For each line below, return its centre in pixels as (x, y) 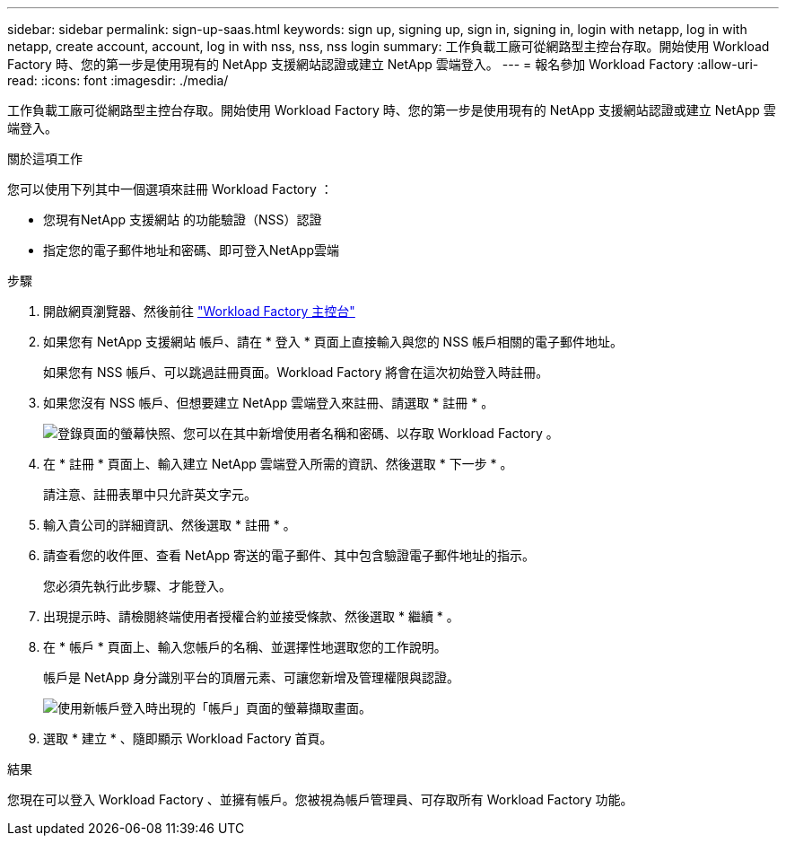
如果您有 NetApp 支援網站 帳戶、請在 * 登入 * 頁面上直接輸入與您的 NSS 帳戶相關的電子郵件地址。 (333, 342)
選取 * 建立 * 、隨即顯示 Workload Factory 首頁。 (188, 738)
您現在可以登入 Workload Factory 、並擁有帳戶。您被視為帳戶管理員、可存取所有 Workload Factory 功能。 (320, 799)
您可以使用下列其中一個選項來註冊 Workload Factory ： (170, 189)
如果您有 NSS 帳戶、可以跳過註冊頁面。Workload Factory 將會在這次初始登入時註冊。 (296, 372)
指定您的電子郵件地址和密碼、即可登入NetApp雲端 (192, 250)
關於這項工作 (45, 158)
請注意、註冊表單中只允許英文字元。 (150, 494)
